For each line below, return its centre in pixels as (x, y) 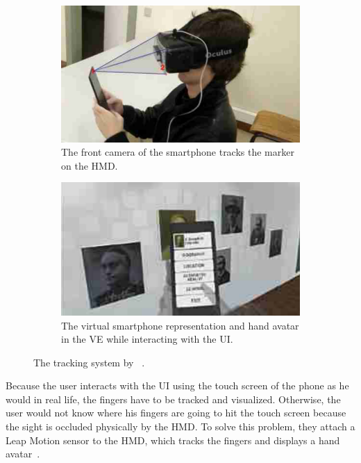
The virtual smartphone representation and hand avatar (180, 325)
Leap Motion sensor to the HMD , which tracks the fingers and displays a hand (173, 440)
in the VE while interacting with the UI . (147, 339)
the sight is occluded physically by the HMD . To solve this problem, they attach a (180, 427)
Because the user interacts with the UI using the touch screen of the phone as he (177, 385)
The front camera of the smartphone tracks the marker (178, 152)
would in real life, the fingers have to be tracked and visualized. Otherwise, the (173, 399)
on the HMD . (90, 165)
